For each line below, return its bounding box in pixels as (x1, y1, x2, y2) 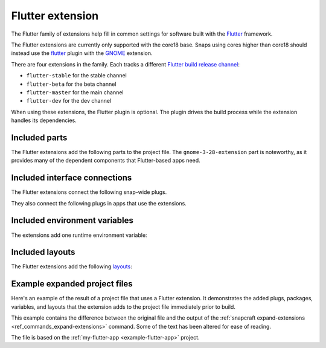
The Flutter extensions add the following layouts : (11, 263, 132, 270)
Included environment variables (11, 215, 134, 226)
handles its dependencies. (11, 117, 77, 124)
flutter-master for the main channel (26, 88, 124, 96)
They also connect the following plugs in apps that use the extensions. (11, 199, 187, 207)
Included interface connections (11, 173, 132, 183)
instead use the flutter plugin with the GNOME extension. (11, 50, 153, 57)
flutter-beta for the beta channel (26, 80, 117, 88)
